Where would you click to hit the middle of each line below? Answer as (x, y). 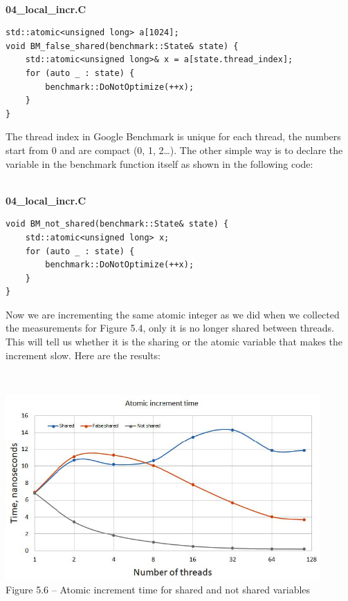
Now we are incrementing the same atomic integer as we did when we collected (173, 314)
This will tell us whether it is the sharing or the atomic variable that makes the (174, 342)
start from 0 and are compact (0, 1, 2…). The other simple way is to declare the (174, 150)
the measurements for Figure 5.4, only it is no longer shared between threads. (170, 328)
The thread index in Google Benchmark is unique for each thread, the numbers (173, 136)
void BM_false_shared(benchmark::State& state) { (122, 46)
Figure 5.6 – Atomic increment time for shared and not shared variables (158, 589)
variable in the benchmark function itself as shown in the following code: (159, 163)
